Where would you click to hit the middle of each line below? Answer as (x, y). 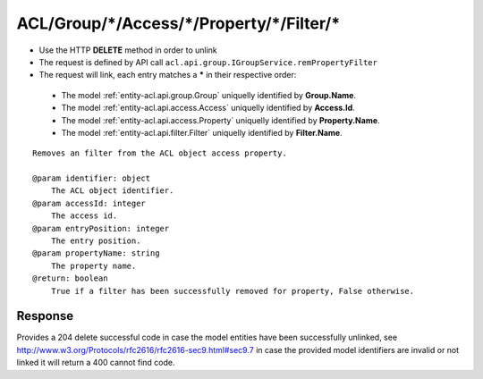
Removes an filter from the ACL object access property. (160, 153)
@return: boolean (70, 278)
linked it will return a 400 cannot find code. (96, 363)
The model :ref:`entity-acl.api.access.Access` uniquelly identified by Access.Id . (208, 108)
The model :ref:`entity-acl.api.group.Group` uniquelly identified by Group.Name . (209, 95)
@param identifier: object (92, 178)
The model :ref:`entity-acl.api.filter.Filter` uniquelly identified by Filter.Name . (202, 132)
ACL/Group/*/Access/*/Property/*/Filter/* (178, 23)
